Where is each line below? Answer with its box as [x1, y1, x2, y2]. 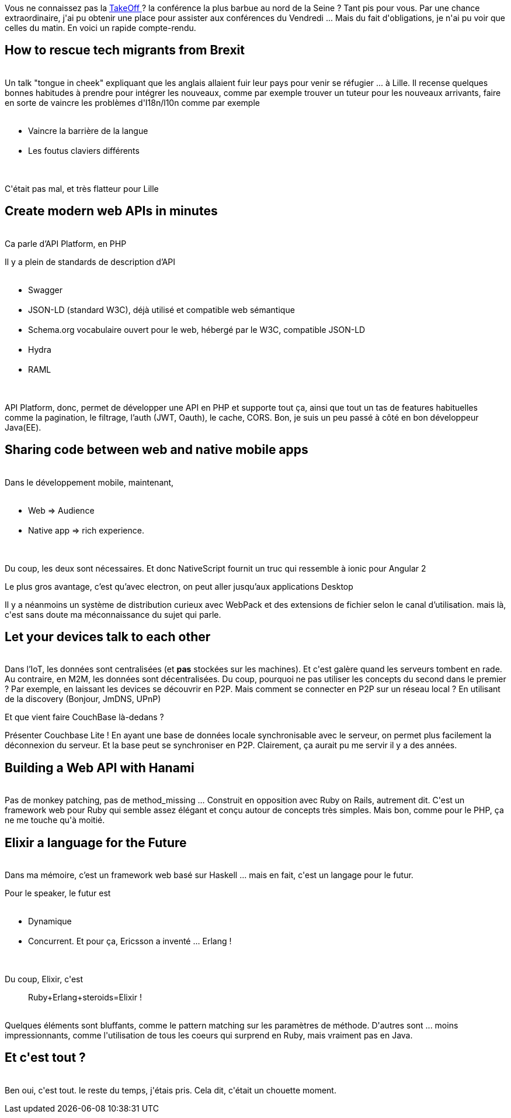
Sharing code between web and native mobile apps [5, 442, 308, 457]
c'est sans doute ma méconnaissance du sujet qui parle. [5, 609, 221, 620]
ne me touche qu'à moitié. [5, 815, 105, 825]
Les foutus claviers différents [28, 145, 140, 156]
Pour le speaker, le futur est [5, 888, 111, 899]
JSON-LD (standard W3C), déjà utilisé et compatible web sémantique [28, 304, 295, 315]
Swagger [28, 284, 62, 295]
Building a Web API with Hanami [5, 760, 194, 775]
